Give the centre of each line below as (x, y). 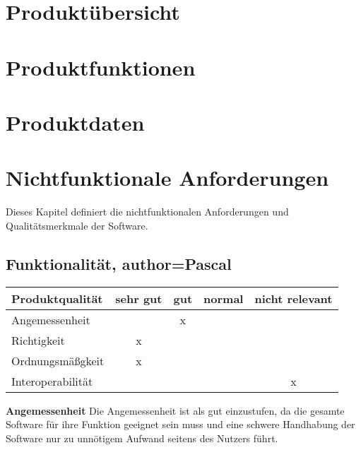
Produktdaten (75, 122)
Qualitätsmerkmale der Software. (77, 225)
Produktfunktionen (101, 67)
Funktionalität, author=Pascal (119, 263)
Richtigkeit (38, 340)
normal (224, 298)
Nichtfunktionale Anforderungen (167, 178)
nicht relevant (294, 298)
